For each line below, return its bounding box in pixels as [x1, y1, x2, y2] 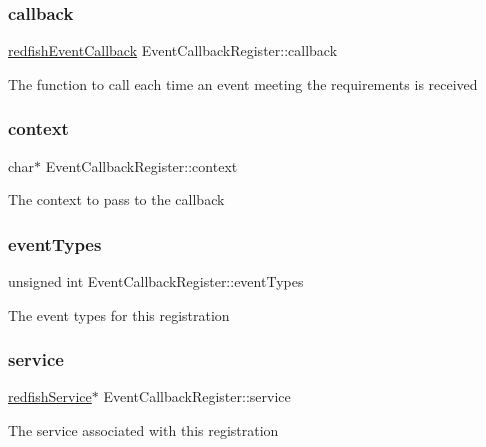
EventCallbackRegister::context [45, 155, 238, 176]
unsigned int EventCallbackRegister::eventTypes [8, 271, 304, 292]
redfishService [8, 386, 92, 407]
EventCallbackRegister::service [103, 386, 291, 407]
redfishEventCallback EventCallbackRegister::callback [8, 40, 338, 61]
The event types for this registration [8, 304, 230, 325]
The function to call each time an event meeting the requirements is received [8, 73, 478, 94]
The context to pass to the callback [8, 189, 225, 210]
